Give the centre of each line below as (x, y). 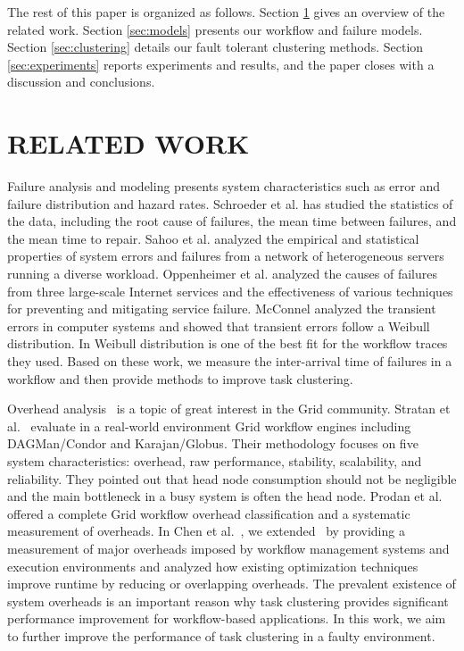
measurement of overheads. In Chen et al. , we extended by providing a (206, 531)
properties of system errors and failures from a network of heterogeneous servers (226, 256)
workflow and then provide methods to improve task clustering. (180, 378)
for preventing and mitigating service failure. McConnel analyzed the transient (222, 309)
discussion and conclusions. (81, 82)
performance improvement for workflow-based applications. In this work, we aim (227, 618)
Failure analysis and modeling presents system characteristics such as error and (224, 186)
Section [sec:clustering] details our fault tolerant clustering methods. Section (215, 47)
